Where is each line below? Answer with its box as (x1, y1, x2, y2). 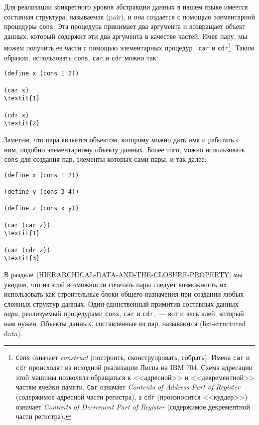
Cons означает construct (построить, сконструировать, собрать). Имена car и (15, 352, 250, 363)
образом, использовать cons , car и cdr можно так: (4, 52, 158, 62)
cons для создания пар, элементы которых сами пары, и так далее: (4, 154, 207, 164)
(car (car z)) (4, 221, 51, 229)
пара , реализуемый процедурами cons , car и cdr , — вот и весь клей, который (4, 308, 244, 319)
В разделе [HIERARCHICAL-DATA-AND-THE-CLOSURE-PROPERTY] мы (4, 269, 243, 280)
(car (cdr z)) (4, 246, 51, 254)
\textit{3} (4, 255, 40, 262)
